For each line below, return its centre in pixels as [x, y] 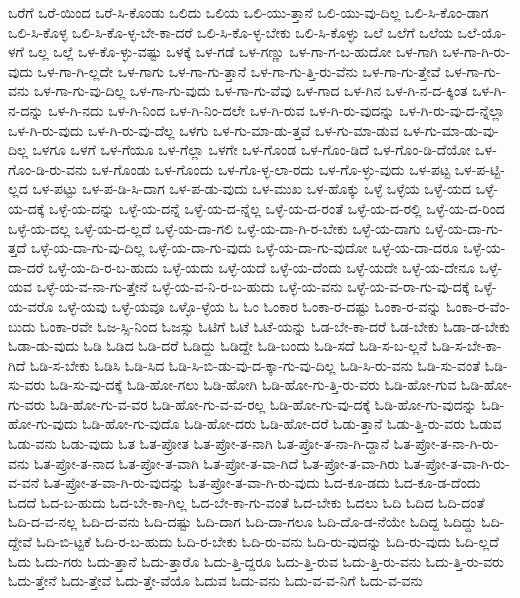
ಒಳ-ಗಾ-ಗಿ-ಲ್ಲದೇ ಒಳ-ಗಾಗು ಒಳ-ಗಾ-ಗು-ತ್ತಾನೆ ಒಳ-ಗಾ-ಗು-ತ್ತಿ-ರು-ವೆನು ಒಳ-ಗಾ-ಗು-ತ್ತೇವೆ [239, 70]
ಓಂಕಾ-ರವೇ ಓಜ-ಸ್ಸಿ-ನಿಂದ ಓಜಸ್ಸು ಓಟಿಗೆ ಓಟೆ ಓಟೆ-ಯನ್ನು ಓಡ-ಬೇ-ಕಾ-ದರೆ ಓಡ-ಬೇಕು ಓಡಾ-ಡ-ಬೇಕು [275, 325]
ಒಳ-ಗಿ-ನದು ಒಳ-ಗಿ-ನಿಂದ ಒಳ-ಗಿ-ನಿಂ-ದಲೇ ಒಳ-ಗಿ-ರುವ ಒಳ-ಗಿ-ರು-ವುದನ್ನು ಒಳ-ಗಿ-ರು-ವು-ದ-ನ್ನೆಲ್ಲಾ [276, 109]
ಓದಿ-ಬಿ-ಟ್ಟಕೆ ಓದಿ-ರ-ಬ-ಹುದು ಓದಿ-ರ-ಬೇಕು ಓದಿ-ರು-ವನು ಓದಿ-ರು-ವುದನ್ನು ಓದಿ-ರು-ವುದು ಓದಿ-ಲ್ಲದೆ [267, 541]
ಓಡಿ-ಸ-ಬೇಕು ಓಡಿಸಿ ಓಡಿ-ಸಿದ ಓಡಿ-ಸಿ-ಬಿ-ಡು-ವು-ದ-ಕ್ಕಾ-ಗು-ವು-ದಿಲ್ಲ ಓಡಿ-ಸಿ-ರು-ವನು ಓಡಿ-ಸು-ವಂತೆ [255, 364]
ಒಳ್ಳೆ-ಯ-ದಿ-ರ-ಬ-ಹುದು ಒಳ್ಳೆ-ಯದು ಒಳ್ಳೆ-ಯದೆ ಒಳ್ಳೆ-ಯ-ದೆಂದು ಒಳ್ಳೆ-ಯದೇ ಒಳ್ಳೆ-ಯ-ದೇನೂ [261, 266]
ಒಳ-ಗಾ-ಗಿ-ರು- [476, 51]
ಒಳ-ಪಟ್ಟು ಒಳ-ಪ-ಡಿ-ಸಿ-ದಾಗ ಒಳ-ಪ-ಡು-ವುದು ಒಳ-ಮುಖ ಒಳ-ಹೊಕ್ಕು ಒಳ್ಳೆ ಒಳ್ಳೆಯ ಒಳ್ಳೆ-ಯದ [251, 188]
